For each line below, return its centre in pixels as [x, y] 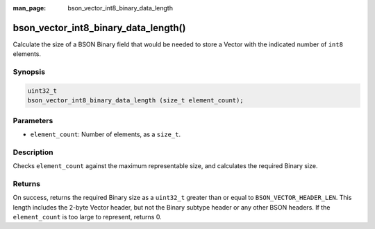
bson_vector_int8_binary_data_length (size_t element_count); [135, 101]
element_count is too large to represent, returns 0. [87, 217]
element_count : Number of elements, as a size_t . [105, 134]
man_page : [30, 8]
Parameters [33, 120]
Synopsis [29, 72]
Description [33, 152]
